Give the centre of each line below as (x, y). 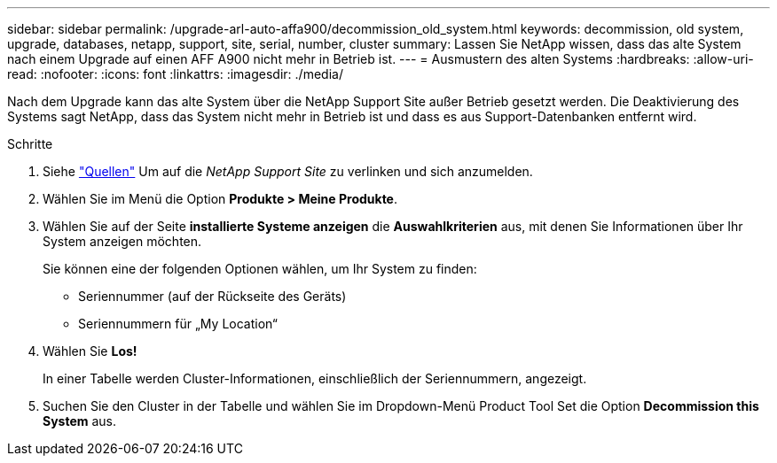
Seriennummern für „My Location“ (178, 324)
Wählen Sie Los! (90, 351)
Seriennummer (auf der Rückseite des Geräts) (212, 296)
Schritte (30, 144)
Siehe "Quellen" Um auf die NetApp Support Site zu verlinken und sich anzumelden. (288, 171)
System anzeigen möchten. (122, 241)
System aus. (80, 421)
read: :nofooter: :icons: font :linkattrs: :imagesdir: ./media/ (175, 74)
